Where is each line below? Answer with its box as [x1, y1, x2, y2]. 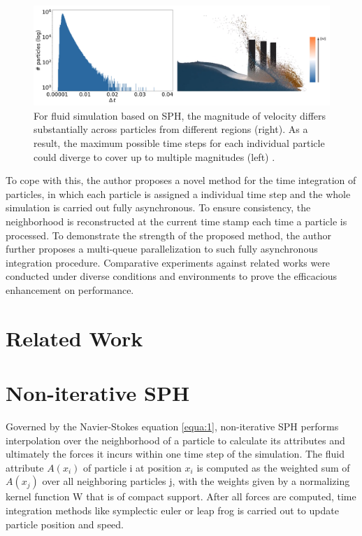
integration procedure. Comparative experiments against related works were [6, 255, 331, 269]
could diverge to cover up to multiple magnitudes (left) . [34, 149, 275, 164]
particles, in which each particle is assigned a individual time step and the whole [6, 186, 351, 201]
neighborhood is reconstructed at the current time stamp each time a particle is [6, 214, 347, 229]
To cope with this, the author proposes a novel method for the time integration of [6, 173, 356, 188]
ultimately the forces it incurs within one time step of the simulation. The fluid [6, 446, 345, 461]
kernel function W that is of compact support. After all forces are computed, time [6, 489, 356, 504]
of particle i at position [82, 460, 182, 474]
